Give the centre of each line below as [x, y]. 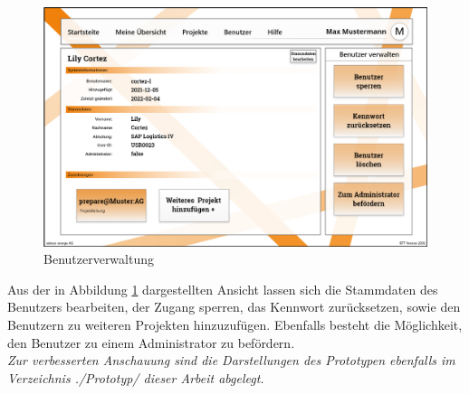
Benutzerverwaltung [99, 259]
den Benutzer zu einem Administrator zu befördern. [151, 342]
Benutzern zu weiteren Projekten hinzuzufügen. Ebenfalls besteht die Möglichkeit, [235, 324]
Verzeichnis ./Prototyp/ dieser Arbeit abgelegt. [136, 377]
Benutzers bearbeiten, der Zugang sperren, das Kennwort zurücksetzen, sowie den [234, 307]
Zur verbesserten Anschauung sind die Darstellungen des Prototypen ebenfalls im [231, 360]
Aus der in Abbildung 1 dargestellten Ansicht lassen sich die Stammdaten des [223, 289]
